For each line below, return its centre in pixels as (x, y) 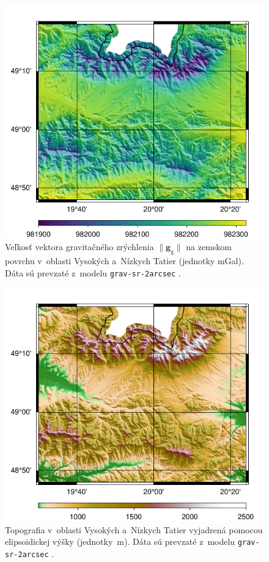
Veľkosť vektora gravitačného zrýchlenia (79, 247)
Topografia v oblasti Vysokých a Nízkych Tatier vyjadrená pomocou (134, 529)
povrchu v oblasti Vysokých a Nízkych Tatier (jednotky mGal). (124, 261)
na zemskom (209, 247)
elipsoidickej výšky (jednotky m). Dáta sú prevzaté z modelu (120, 542)
